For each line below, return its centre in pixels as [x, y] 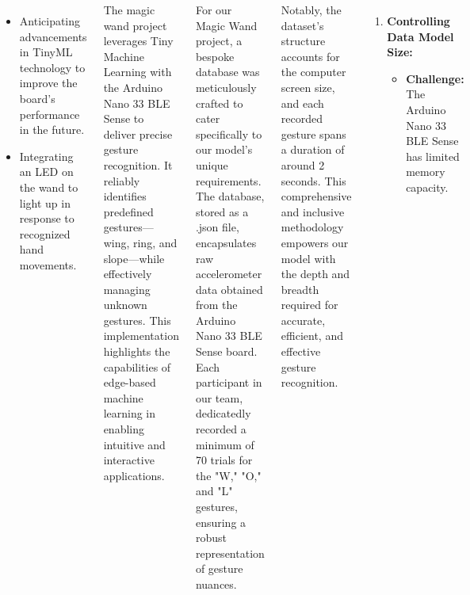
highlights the [137, 351]
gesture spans [313, 133]
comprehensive [316, 196]
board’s [37, 98]
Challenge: [435, 78]
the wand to [49, 187]
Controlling [418, 21]
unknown [125, 305]
